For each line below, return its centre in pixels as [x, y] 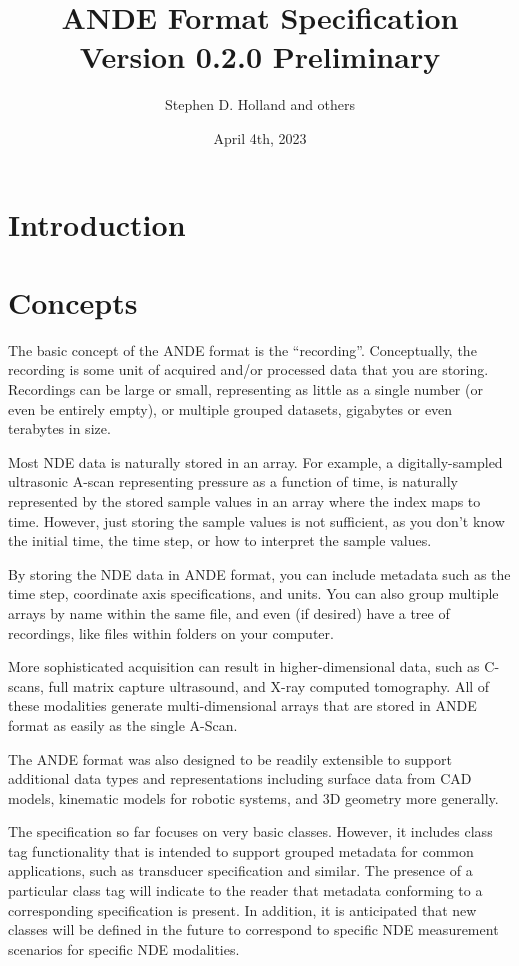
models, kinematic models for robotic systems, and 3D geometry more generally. [253, 797]
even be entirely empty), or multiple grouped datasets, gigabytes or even [230, 408]
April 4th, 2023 [260, 137]
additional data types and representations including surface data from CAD [240, 778]
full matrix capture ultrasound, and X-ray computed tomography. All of [269, 685]
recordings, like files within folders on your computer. [171, 632]
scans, [26, 685]
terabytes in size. [59, 428]
